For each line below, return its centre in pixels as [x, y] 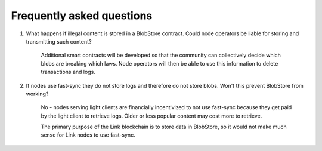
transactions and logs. [68, 72]
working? [37, 94]
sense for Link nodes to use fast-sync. [88, 135]
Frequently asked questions [82, 16]
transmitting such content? [59, 41]
